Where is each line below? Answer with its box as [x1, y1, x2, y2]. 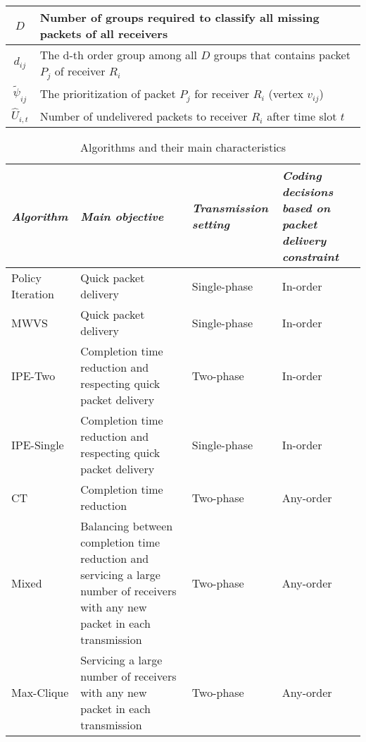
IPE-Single [11, 436, 64, 453]
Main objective [80, 207, 164, 224]
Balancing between [80, 518, 173, 535]
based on [282, 200, 331, 217]
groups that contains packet [213, 47, 351, 63]
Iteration [11, 286, 54, 303]
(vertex [268, 85, 304, 102]
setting [191, 216, 230, 233]
